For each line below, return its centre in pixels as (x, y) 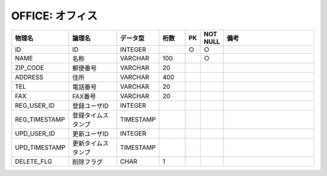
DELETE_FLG (34, 161)
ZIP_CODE (30, 68)
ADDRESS (29, 77)
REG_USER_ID (35, 105)
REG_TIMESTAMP (40, 119)
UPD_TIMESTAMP (40, 147)
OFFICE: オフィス (54, 16)
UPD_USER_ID (35, 133)
